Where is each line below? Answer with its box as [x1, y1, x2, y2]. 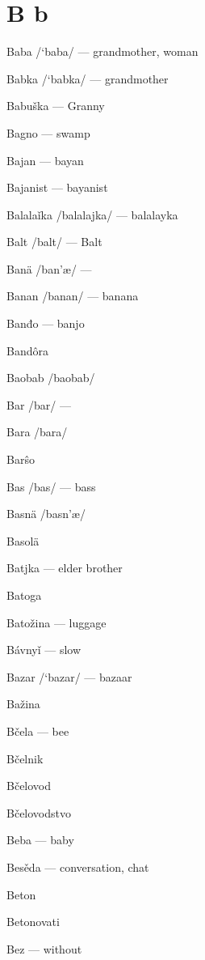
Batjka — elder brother [6, 559, 123, 576]
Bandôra [6, 342, 48, 359]
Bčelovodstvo [6, 804, 71, 821]
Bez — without [6, 940, 82, 957]
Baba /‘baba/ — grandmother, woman [6, 43, 199, 60]
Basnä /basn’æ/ [6, 505, 86, 522]
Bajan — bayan [6, 151, 84, 168]
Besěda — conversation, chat [6, 858, 149, 875]
